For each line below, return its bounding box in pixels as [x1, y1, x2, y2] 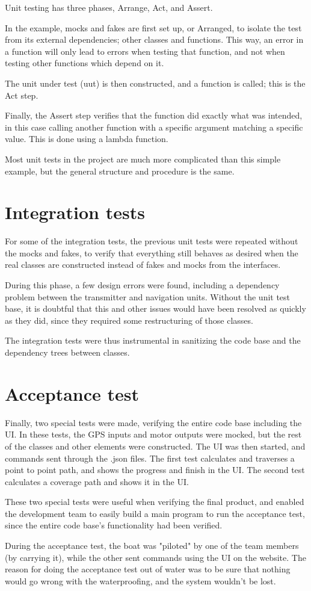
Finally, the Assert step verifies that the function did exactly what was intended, [5, 109, 303, 122]
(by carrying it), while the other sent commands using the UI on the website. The [5, 551, 306, 563]
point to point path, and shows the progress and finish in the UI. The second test [5, 463, 305, 476]
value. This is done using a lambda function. [5, 132, 168, 145]
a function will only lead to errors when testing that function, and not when [5, 45, 285, 57]
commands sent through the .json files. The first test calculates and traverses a [5, 451, 295, 464]
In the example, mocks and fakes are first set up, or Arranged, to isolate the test [5, 21, 302, 34]
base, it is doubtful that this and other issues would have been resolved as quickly [5, 302, 306, 315]
